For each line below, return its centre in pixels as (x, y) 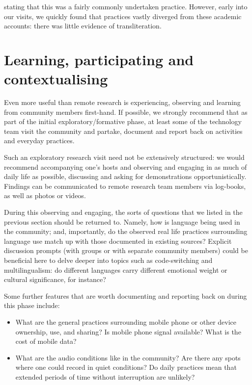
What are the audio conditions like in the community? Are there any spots (128, 357)
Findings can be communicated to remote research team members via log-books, (125, 186)
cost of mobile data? (46, 341)
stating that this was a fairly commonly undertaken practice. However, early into (126, 6)
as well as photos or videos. (45, 195)
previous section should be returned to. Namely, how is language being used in (122, 221)
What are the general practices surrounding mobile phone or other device (126, 321)
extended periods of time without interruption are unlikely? (105, 376)
